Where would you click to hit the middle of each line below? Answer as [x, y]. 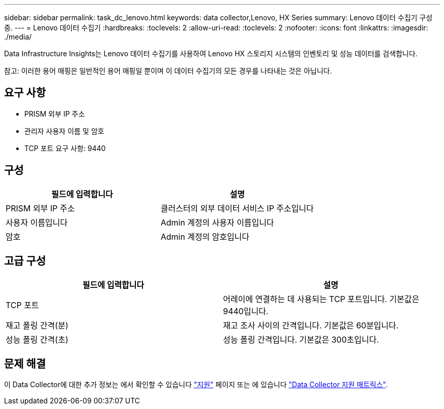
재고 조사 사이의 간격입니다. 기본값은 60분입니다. [311, 325]
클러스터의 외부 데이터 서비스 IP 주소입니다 [237, 208]
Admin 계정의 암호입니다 [205, 236]
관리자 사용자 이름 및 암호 [64, 131]
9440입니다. [246, 311]
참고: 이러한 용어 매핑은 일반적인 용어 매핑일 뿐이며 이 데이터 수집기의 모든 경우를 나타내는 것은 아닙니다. [168, 71]
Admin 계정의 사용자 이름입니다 [217, 222]
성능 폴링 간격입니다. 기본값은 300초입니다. [301, 339]
